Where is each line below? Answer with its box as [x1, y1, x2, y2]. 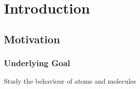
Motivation [4, 31, 60, 46]
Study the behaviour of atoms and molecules [4, 76, 136, 86]
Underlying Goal [4, 57, 70, 69]
